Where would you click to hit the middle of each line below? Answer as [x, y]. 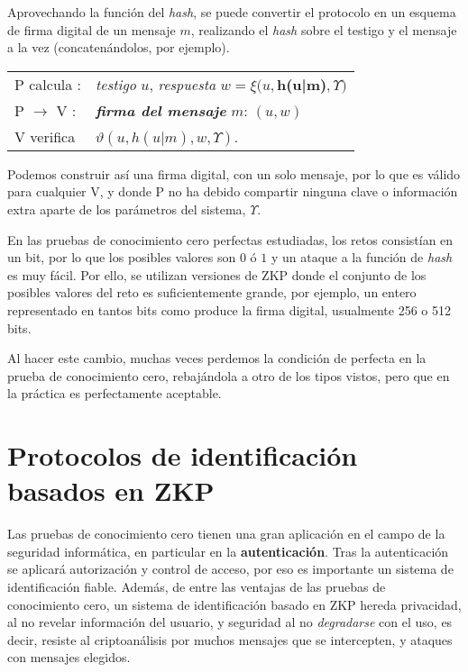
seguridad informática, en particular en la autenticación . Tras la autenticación [228, 551]
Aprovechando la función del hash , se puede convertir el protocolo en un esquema [232, 12]
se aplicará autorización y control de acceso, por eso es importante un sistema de [230, 569]
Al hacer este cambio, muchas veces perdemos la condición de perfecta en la [217, 358]
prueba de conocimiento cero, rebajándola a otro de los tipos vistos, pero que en [229, 375]
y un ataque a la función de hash [362, 257]
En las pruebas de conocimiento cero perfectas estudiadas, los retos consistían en [230, 239]
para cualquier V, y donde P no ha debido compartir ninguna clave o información [233, 191]
